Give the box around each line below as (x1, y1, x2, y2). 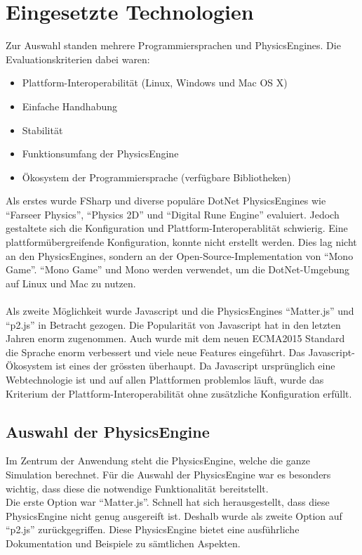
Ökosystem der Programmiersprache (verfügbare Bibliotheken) (22, 169, 291, 184)
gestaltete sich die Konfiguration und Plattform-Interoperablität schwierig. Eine (6, 221, 348, 235)
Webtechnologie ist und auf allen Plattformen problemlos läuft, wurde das (6, 372, 324, 386)
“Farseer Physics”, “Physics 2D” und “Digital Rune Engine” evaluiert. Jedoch (6, 207, 340, 221)
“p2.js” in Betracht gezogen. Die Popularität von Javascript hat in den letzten (6, 317, 341, 332)
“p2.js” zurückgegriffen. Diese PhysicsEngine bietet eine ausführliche (6, 522, 300, 537)
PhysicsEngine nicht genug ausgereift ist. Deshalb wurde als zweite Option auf (6, 508, 342, 523)
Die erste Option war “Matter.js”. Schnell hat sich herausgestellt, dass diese (6, 495, 330, 509)
